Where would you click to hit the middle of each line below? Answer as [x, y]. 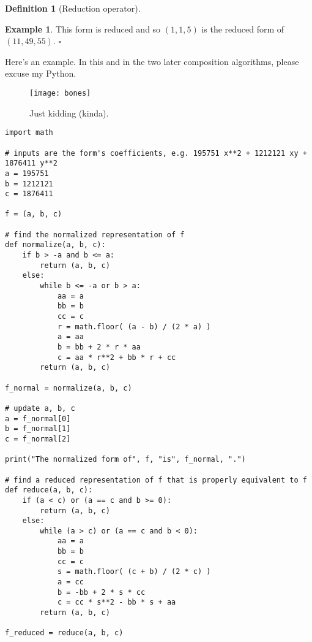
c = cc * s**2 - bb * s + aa [117, 602]
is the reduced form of [243, 29]
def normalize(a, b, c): [55, 245]
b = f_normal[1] [38, 429]
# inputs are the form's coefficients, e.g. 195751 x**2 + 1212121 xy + [156, 153]
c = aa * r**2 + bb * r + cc [117, 357]
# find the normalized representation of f [95, 235]
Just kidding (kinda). [69, 113]
